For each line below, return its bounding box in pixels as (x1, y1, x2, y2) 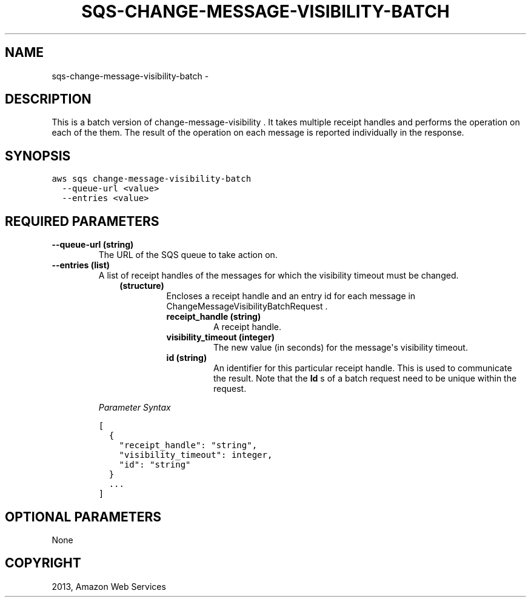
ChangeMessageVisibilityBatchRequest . (166, 301, 328, 312)
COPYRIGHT (5, 555, 81, 571)
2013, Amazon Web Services (52, 581, 166, 592)
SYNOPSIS (5, 148, 71, 164)
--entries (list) (52, 260, 110, 271)
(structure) (119, 280, 164, 291)
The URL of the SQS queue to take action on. (98, 250, 278, 260)
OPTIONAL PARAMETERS (5, 509, 162, 524)
